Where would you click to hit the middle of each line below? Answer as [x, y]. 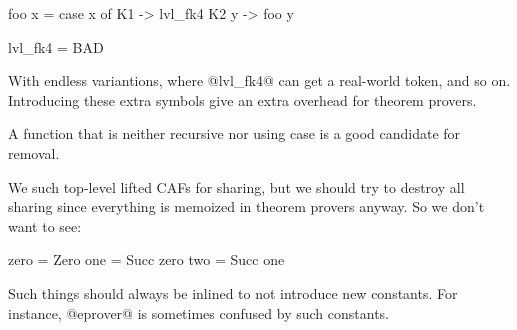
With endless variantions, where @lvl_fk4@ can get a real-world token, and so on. [259, 80]
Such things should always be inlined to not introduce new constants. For [233, 292]
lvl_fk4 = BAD [56, 46]
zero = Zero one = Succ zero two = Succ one [146, 259]
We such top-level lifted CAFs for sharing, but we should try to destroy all [236, 186]
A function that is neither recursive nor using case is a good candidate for [234, 133]
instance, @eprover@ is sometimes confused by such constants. [198, 312]
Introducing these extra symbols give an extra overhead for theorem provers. [242, 99]
